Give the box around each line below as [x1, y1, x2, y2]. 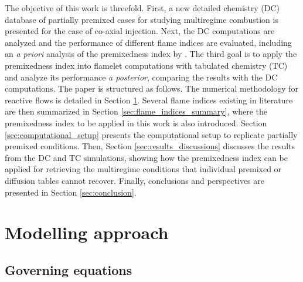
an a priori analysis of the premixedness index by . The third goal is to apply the [5, 48, 297, 60]
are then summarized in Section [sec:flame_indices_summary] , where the [5, 105, 268, 117]
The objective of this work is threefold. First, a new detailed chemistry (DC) [5, 2, 280, 14]
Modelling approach [5, 220, 169, 244]
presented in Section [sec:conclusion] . [5, 186, 137, 198]
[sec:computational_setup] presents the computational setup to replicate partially [5, 128, 298, 140]
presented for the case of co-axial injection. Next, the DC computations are [5, 25, 275, 37]
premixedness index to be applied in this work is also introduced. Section [5, 116, 267, 129]
